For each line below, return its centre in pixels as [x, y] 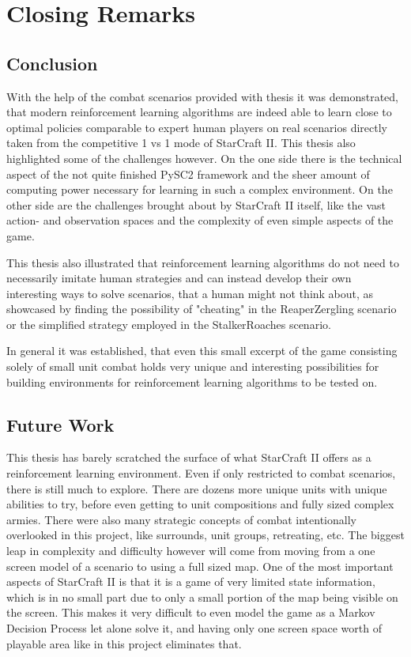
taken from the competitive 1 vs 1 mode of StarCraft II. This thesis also [181, 143]
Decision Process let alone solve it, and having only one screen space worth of [194, 628]
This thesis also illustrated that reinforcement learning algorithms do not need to [203, 262]
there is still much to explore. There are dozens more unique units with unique [197, 488]
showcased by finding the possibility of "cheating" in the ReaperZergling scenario [202, 309]
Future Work [60, 424]
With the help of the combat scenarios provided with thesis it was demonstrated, [203, 96]
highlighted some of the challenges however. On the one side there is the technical [204, 158]
